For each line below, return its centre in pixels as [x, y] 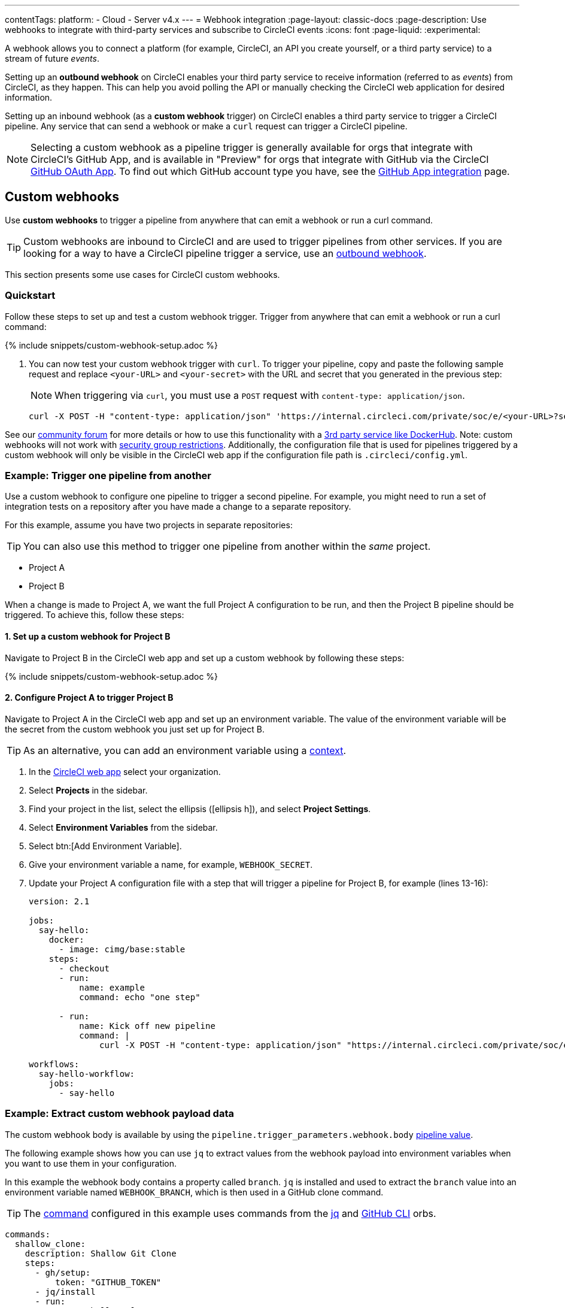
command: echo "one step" [140, 997]
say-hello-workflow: [87, 1074]
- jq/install [65, 1292]
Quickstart [30, 296]
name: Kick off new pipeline [147, 1026]
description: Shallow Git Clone [101, 1253]
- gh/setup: [63, 1272]
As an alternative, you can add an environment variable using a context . [185, 750]
